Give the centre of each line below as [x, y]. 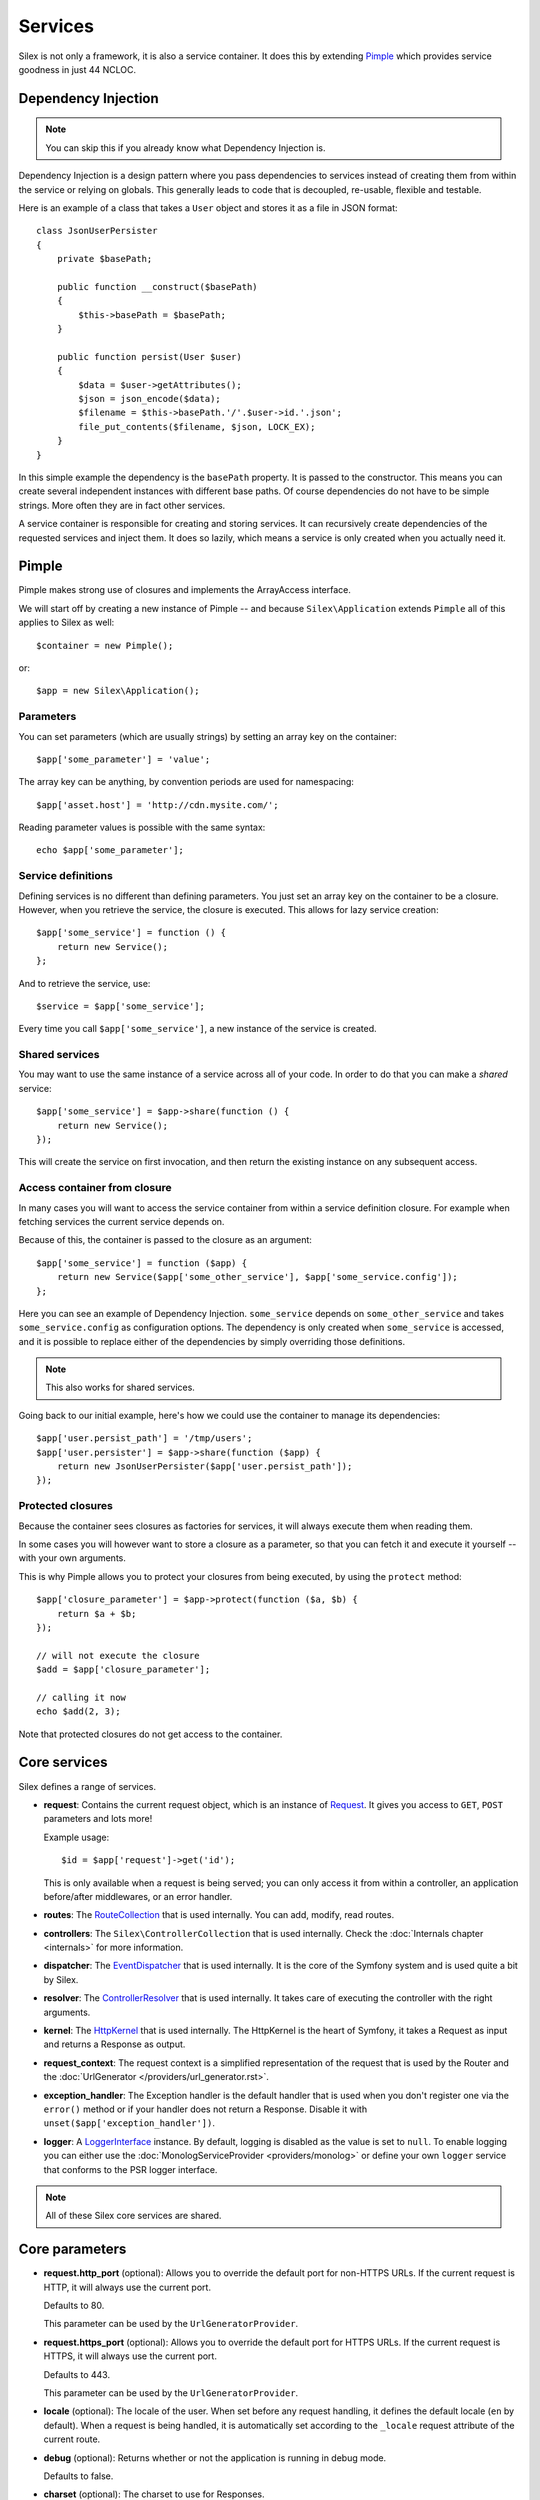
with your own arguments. [72, 1558]
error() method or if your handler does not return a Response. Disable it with [205, 2109]
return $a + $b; [96, 1613]
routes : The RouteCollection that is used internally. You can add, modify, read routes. [219, 1915]
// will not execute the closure [118, 1655]
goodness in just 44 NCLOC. [77, 69]
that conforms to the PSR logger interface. [130, 2169]
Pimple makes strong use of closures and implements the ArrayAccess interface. [185, 590]
